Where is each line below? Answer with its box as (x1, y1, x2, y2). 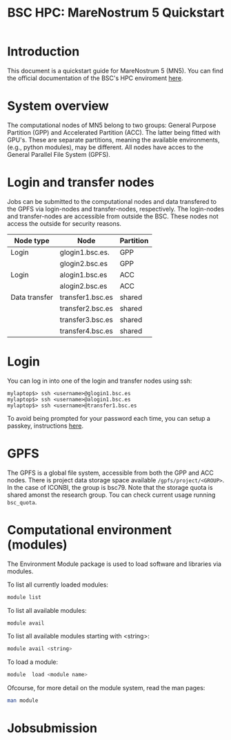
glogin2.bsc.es (59, 258, 108, 268)
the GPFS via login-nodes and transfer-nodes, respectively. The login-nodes (7, 205, 225, 213)
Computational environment (7, 522, 172, 538)
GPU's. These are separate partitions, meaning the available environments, (7, 135, 220, 144)
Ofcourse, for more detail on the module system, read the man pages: (7, 684, 205, 692)
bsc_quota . (7, 497, 37, 506)
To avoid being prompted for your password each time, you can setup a (7, 414, 210, 422)
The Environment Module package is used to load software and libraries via (7, 560, 222, 568)
